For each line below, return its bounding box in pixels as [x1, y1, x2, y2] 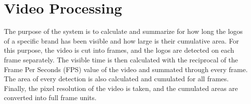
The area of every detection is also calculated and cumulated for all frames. [4, 74, 229, 84]
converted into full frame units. [4, 92, 97, 103]
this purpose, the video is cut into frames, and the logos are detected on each [4, 45, 234, 55]
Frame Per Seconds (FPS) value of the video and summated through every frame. [4, 64, 248, 74]
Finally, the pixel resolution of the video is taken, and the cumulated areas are [4, 83, 238, 93]
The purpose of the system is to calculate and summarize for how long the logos [4, 26, 243, 36]
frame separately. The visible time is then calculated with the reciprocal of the [4, 54, 238, 64]
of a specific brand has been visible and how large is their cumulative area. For [4, 35, 239, 45]
